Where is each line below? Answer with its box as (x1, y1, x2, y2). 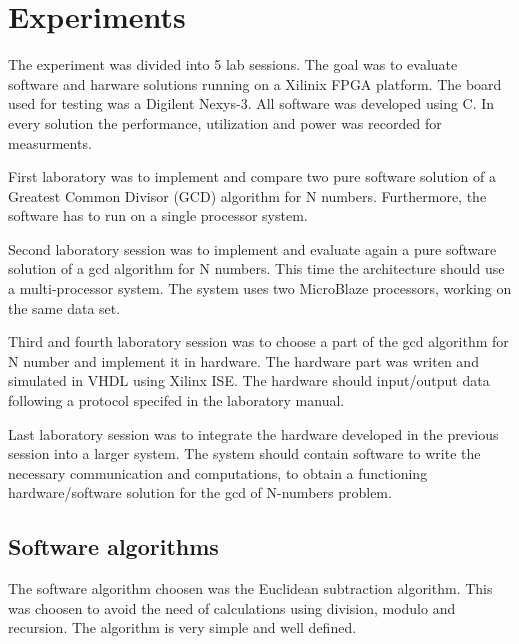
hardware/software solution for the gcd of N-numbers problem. (8, 482, 392, 503)
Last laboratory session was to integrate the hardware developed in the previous (8, 423, 499, 444)
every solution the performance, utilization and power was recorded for (8, 112, 442, 133)
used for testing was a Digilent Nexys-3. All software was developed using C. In (8, 93, 495, 114)
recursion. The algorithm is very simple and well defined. (8, 617, 357, 638)
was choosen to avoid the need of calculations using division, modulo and (8, 597, 456, 618)
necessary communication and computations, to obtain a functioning (8, 462, 428, 483)
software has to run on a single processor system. (8, 205, 308, 226)
